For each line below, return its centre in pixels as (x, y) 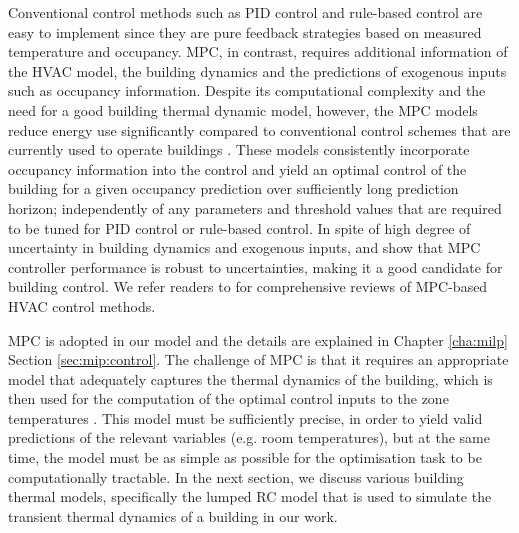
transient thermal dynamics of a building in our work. (173, 515)
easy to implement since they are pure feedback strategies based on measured (245, 31)
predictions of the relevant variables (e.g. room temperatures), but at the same (249, 437)
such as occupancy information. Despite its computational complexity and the (247, 90)
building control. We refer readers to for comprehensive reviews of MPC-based (248, 286)
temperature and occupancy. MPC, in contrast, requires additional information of (258, 51)
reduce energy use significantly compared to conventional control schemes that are (259, 129)
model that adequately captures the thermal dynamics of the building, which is (250, 378)
